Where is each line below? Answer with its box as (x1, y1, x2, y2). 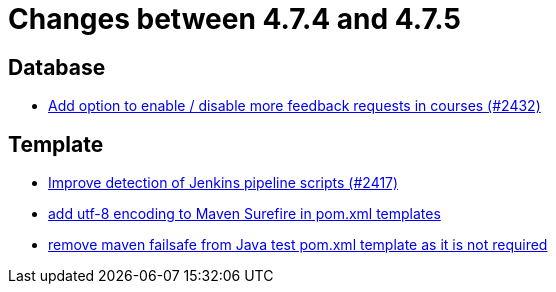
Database (8, 54, 106, 80)
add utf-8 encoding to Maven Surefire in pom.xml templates (48, 205, 441, 223)
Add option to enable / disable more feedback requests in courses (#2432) (48, 97, 541, 115)
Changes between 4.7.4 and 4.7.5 (8, 2, 461, 36)
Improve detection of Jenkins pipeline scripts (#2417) (48, 174, 399, 192)
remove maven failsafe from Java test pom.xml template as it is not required (48, 236, 548, 254)
